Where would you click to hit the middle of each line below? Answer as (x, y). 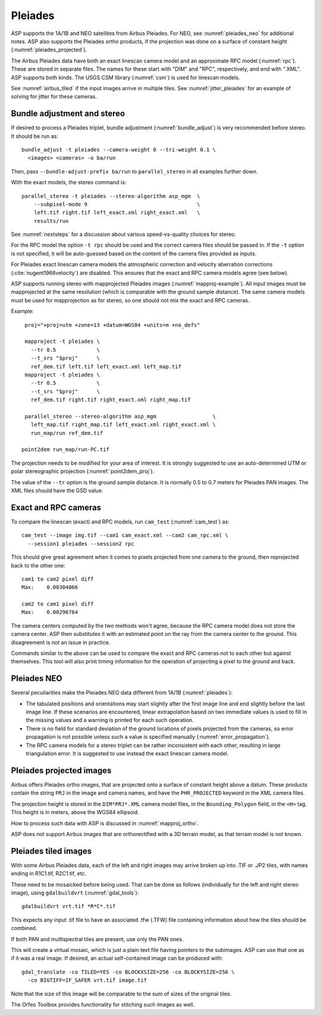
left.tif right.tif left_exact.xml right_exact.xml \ (117, 213)
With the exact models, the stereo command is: (69, 182)
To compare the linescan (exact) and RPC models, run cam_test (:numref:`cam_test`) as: (120, 521)
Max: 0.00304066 (50, 587)
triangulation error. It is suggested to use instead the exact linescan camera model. (127, 754)
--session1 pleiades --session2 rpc (81, 543)
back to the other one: (38, 565)
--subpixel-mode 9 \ (117, 204)
